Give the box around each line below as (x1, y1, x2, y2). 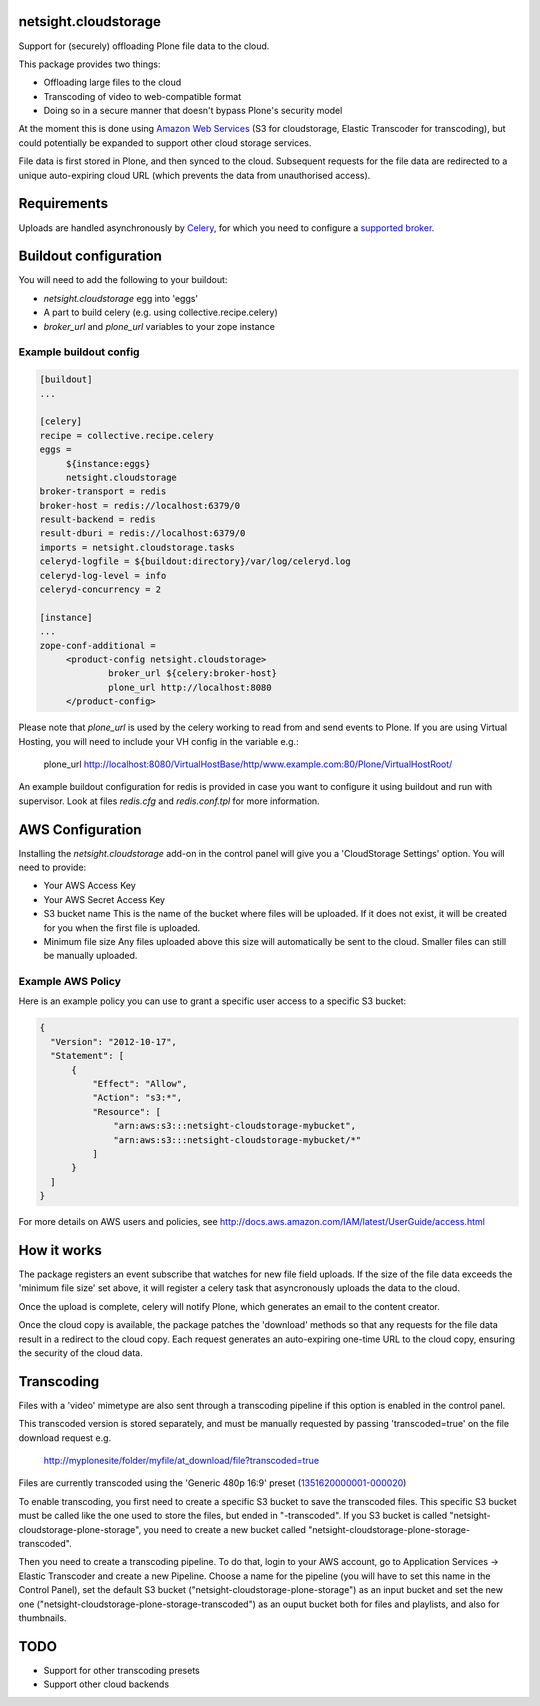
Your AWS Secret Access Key (43, 893, 165, 905)
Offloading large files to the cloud (43, 76, 182, 89)
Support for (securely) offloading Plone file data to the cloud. (18, 40, 270, 52)
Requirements (18, 195, 109, 212)
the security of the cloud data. (18, 1347, 144, 1359)
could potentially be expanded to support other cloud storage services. (18, 136, 312, 149)
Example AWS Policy (18, 975, 122, 989)
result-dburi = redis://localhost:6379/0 (39, 528, 246, 539)
